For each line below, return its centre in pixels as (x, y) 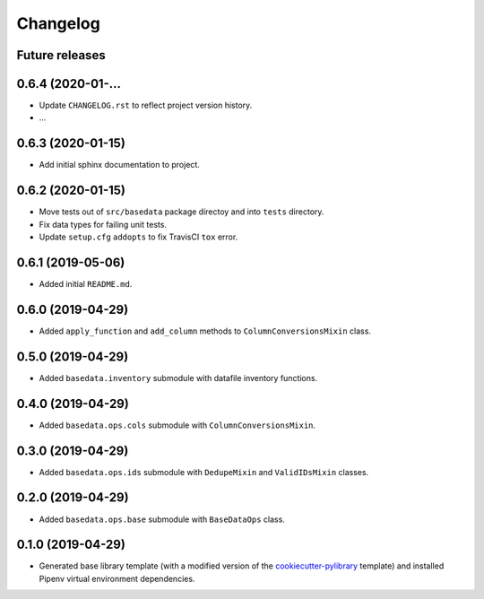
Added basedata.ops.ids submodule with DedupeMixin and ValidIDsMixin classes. (204, 472)
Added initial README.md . (86, 283)
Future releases (61, 55)
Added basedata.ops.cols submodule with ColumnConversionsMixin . (177, 425)
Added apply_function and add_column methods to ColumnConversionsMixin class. (205, 331)
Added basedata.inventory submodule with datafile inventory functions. (178, 378)
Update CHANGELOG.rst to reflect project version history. (146, 105)
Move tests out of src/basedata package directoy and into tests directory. (181, 212)
